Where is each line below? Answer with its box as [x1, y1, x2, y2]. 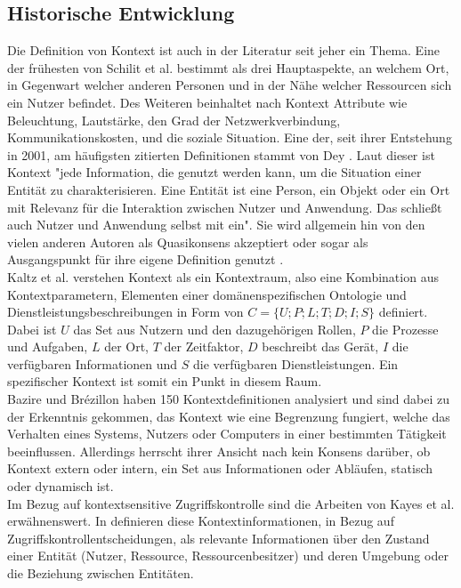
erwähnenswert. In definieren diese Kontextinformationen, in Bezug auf [7, 511, 394, 530]
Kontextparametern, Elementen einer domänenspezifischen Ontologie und [7, 285, 407, 303]
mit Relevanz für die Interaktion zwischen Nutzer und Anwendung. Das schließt [7, 197, 442, 216]
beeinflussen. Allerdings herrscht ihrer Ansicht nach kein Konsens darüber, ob [7, 441, 431, 460]
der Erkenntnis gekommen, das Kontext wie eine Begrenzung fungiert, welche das [7, 407, 450, 425]
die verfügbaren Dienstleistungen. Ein [193, 354, 399, 373]
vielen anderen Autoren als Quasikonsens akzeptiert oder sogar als [7, 232, 368, 251]
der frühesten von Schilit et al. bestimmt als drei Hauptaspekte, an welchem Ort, [7, 58, 449, 77]
